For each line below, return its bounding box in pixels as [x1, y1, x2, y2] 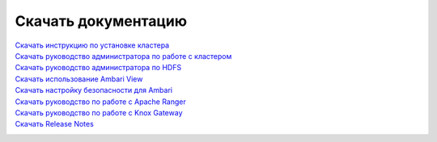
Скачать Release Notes [15, 119, 95, 129]
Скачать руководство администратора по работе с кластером [15, 51, 232, 61]
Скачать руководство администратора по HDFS [15, 63, 182, 73]
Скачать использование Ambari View [15, 73, 143, 84]
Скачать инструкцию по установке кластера [15, 40, 170, 50]
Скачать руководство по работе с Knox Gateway [15, 107, 183, 117]
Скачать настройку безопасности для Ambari [15, 86, 173, 95]
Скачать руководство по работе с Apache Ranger [15, 97, 186, 106]
